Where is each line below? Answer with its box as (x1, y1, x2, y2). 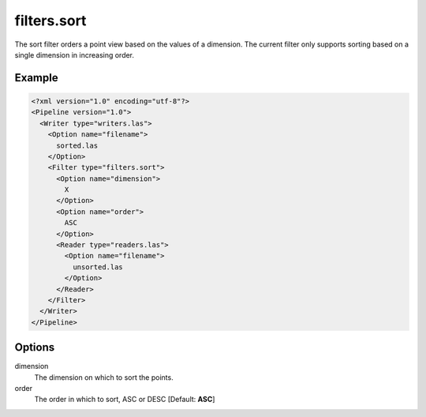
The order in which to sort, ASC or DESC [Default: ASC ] (34, 395, 215, 404)
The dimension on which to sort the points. (34, 372, 174, 382)
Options (14, 340, 55, 355)
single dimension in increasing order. (14, 50, 134, 59)
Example (14, 71, 58, 85)
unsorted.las (72, 262, 124, 272)
